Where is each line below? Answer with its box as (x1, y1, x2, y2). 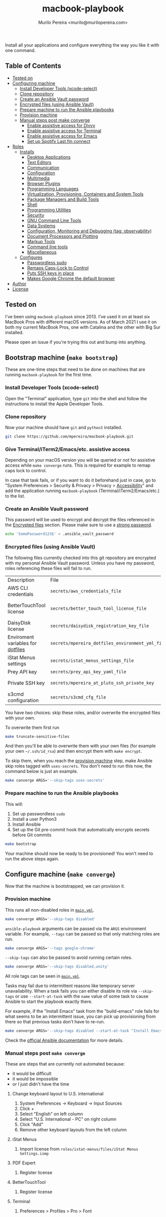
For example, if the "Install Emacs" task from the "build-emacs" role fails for (5, 1008, 160, 1014)
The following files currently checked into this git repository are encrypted (5, 555, 157, 561)
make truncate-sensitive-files (5, 734, 70, 739)
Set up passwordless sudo (12, 810, 65, 817)
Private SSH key (7, 679, 45, 686)
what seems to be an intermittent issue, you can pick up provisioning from (5, 1013, 156, 1019)
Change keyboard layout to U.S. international (12, 1091, 104, 1097)
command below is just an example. (5, 768, 78, 775)
